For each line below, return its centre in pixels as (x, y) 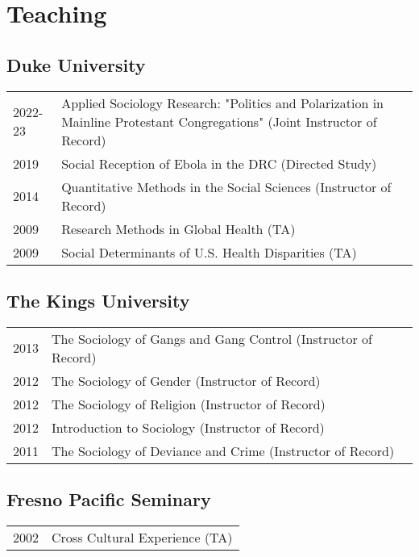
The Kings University (98, 300)
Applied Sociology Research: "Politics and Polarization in (223, 103)
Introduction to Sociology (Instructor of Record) (188, 427)
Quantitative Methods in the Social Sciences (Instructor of (226, 186)
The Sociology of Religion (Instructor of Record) (189, 404)
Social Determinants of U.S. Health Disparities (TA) (209, 252)
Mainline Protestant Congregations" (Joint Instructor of (219, 121)
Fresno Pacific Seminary (109, 499)
